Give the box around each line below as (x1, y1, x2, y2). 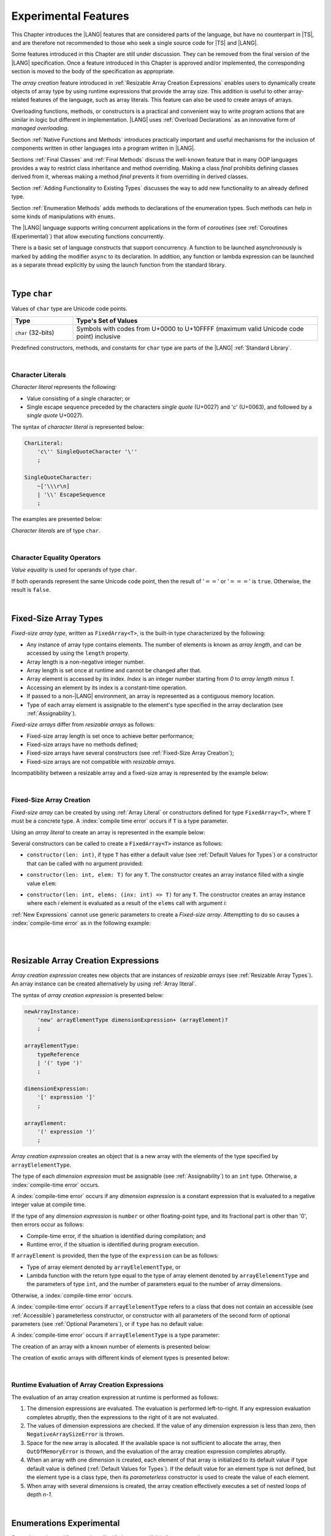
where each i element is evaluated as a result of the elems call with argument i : (26, 899, 227, 907)
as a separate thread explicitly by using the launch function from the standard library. (11, 261, 226, 268)
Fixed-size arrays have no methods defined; (26, 741, 139, 748)
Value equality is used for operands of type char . (11, 566, 137, 574)
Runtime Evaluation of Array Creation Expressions (11, 1381, 164, 1389)
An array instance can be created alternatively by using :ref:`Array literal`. (11, 980, 197, 987)
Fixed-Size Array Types (11, 613, 104, 624)
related (11, 96, 29, 104)
